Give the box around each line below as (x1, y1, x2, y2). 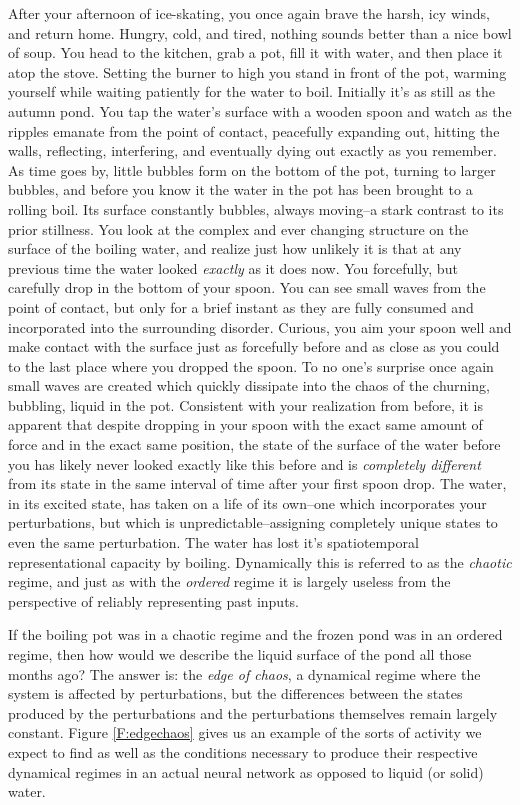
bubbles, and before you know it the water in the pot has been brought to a (8, 179, 473, 200)
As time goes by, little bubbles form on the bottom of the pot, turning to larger (8, 159, 496, 180)
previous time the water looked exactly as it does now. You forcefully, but (8, 257, 458, 278)
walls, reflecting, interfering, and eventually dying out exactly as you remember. (8, 140, 497, 161)
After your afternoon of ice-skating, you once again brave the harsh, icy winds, (8, 3, 490, 23)
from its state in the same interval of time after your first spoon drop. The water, (8, 473, 507, 494)
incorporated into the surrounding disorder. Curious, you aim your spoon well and (8, 316, 512, 337)
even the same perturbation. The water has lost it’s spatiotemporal (8, 532, 419, 553)
